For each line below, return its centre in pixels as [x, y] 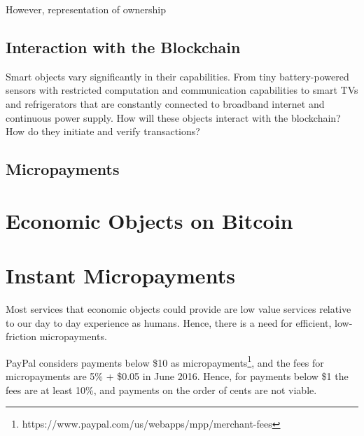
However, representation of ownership [86, 9]
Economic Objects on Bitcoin [149, 220]
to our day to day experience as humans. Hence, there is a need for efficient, [169, 322]
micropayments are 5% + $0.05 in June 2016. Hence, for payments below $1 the [177, 376]
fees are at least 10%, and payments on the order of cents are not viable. [161, 389]
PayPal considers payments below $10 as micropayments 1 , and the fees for [165, 361]
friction [21, 336]
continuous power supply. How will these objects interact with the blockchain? [173, 117]
